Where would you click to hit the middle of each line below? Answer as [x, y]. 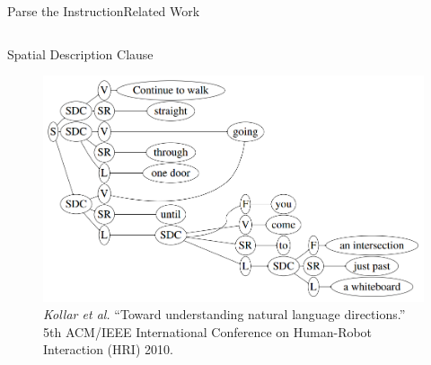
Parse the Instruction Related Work [104, 11]
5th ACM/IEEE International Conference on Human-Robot [208, 331]
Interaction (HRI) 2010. [108, 349]
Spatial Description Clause [80, 53]
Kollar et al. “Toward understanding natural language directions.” [224, 314]
